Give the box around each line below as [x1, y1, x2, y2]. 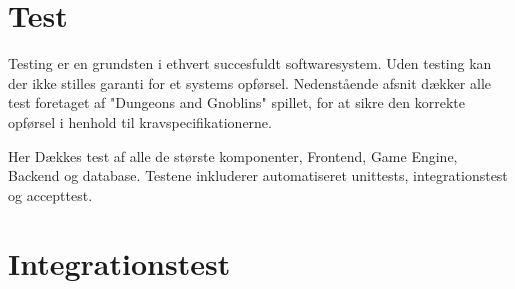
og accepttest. [8, 184, 93, 205]
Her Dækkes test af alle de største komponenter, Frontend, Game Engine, [8, 145, 458, 166]
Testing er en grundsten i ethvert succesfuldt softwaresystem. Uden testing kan [8, 53, 492, 74]
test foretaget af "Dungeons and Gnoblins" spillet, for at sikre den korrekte [8, 92, 466, 113]
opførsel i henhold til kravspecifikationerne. [8, 111, 272, 132]
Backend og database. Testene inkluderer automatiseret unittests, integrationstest [8, 165, 508, 186]
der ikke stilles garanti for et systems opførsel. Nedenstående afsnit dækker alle [8, 72, 491, 93]
